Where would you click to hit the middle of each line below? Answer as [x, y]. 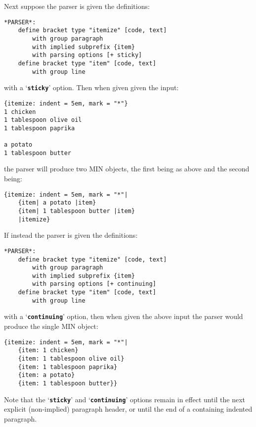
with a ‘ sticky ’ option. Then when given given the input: [91, 87]
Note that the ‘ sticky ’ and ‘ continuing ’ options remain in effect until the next [125, 399]
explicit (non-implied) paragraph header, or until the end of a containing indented [128, 409]
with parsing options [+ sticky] [87, 55]
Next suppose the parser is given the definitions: [77, 6]
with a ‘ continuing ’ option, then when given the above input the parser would [124, 316]
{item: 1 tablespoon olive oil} [71, 359]
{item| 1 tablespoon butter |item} [76, 211]
